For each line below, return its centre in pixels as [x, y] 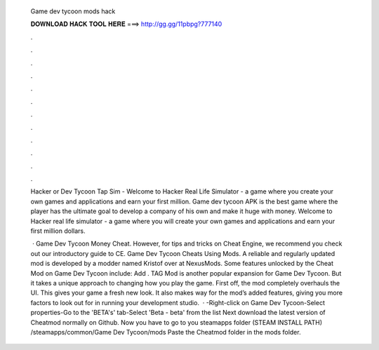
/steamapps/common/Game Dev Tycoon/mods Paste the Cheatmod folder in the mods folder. [166, 332]
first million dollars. [58, 231]
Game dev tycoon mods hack [73, 11]
